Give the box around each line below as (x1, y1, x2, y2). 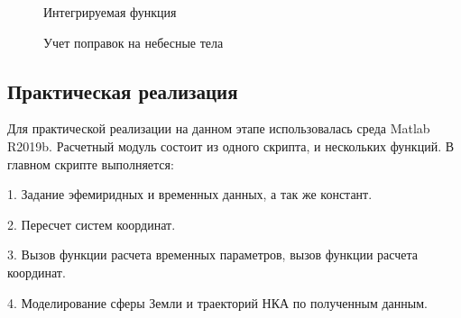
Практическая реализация (7, 77, 238, 104)
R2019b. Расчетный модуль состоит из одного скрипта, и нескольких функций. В (7, 136, 455, 155)
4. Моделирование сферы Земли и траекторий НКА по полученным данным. (7, 293, 428, 312)
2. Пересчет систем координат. (7, 214, 176, 233)
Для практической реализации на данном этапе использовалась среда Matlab (7, 119, 430, 138)
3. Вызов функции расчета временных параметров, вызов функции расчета (7, 245, 418, 264)
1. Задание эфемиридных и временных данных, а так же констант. (7, 185, 373, 204)
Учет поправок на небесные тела (43, 32, 224, 51)
